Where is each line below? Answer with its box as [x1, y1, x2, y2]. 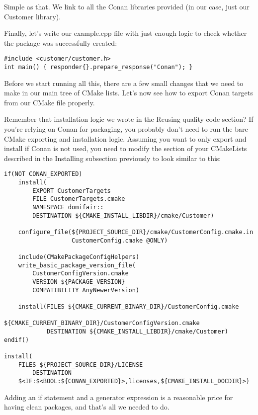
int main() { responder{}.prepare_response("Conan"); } [4, 64, 193, 71]
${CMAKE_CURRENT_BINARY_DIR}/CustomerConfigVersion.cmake [4, 320, 200, 327]
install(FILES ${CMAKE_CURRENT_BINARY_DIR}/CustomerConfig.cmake [18, 303, 239, 310]
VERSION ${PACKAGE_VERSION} [32, 278, 125, 285]
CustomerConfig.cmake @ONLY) [72, 237, 168, 244]
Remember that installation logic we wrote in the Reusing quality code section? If [4, 114, 254, 124]
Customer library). [4, 11, 61, 21]
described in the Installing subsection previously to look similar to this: [4, 153, 221, 163]
